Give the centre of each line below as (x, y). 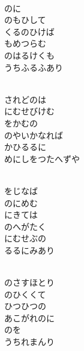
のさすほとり (29, 282)
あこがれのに (29, 317)
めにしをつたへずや (42, 158)
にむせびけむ (29, 111)
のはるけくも (29, 55)
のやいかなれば (34, 135)
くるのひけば (29, 31)
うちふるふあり (34, 67)
